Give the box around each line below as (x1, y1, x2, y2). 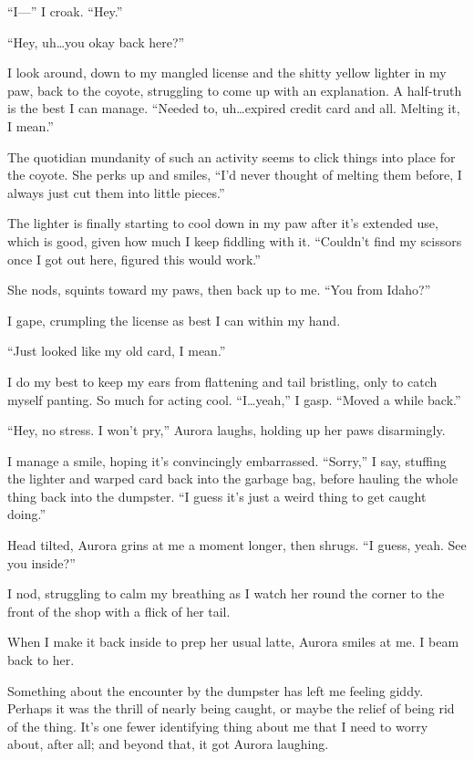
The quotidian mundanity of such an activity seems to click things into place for (7, 147, 456, 166)
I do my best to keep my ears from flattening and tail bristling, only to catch (7, 371, 438, 390)
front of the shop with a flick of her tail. (7, 601, 231, 620)
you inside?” (7, 553, 76, 572)
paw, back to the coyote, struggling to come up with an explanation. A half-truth (7, 80, 462, 99)
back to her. (7, 650, 75, 670)
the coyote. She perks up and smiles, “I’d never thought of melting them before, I (7, 165, 462, 184)
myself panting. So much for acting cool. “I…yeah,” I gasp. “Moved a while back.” (7, 390, 461, 409)
